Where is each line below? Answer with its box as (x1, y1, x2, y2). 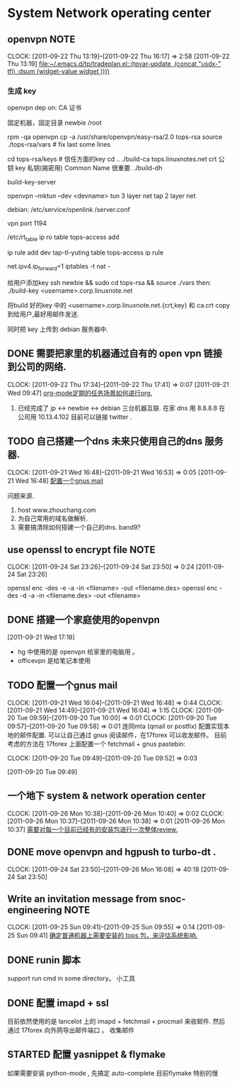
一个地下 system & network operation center (7, 790, 207, 802)
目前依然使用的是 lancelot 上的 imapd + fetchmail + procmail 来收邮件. (7, 1017, 212, 1026)
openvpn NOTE (7, 33, 76, 45)
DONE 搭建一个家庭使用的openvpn (7, 613, 161, 625)
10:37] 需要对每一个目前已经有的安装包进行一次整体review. (7, 825, 178, 834)
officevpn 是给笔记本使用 (17, 656, 91, 665)
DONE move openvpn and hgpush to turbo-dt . (7, 846, 216, 859)
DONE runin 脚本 (7, 954, 81, 966)
